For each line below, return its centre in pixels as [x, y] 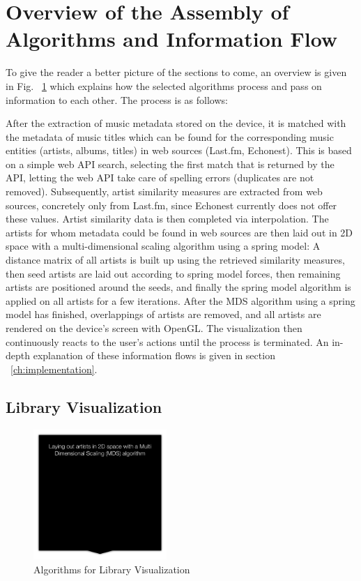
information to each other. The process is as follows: [117, 99]
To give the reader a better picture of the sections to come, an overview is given [176, 72]
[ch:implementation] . [54, 369]
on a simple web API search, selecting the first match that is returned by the [170, 164]
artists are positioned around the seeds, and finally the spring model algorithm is [178, 287]
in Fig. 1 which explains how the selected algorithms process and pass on [164, 85]
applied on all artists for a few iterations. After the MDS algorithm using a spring [180, 300]
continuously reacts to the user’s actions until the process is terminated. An [167, 341]
